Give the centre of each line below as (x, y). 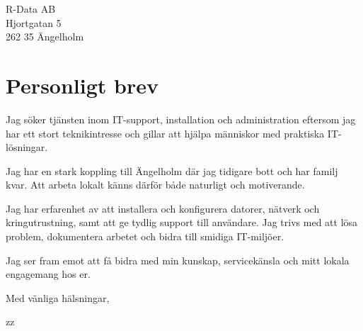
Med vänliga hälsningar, (58, 297)
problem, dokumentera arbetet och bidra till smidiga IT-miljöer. (145, 236)
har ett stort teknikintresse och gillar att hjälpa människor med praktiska (165, 133)
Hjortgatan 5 (34, 22)
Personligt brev (82, 85)
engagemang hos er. (48, 274)
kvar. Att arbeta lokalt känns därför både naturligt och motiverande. (155, 185)
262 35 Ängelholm (45, 37)
